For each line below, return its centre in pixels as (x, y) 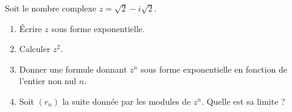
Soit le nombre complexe (51, 8)
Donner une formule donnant (73, 69)
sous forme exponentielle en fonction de (214, 69)
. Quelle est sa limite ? (243, 101)
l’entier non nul (48, 81)
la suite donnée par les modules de (127, 101)
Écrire (30, 28)
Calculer (35, 49)
